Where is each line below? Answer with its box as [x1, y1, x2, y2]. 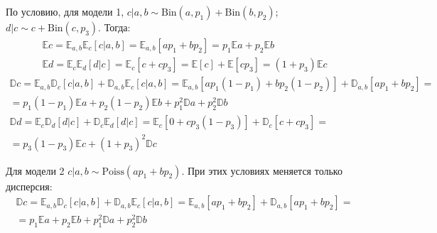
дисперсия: [6, 178, 53, 193]
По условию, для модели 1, [6, 4, 124, 18]
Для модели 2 [6, 163, 65, 178]
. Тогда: [98, 20, 131, 34]
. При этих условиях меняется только [181, 163, 342, 178]
